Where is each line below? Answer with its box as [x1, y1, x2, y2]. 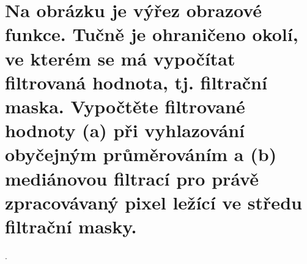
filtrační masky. [5, 213, 137, 238]
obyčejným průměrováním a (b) [5, 141, 277, 167]
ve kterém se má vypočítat [5, 45, 235, 70]
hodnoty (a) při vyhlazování [5, 118, 245, 143]
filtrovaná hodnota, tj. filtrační [5, 69, 267, 94]
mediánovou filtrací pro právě [5, 165, 259, 190]
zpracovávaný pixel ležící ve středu [5, 189, 302, 214]
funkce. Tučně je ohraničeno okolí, [5, 21, 298, 47]
